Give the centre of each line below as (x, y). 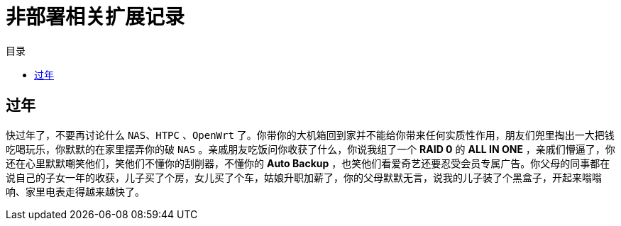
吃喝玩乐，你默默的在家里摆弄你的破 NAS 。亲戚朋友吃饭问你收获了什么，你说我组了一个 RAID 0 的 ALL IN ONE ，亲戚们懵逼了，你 (310, 149)
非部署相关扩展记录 (95, 17)
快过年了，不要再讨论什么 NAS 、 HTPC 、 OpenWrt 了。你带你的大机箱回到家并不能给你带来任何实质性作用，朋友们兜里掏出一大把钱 (310, 135)
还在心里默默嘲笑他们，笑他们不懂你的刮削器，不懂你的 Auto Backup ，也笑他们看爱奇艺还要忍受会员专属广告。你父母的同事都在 (308, 163)
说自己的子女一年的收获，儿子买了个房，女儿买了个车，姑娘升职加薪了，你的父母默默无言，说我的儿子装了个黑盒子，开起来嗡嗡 (304, 177)
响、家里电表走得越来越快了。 (75, 191)
